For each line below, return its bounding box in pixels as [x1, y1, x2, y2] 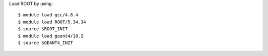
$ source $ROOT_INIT [18, 26, 68, 32]
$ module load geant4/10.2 [18, 33, 84, 39]
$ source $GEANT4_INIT [18, 40, 73, 46]
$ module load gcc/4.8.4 [18, 12, 78, 18]
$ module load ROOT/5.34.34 [18, 19, 86, 25]
